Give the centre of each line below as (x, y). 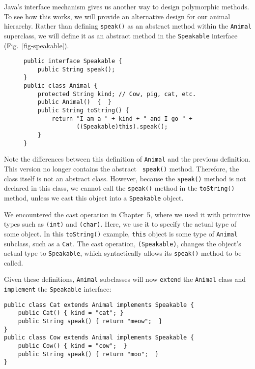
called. (14, 262)
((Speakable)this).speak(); (122, 127)
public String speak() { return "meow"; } (90, 321)
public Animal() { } (74, 102)
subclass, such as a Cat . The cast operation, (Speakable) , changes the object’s (123, 243)
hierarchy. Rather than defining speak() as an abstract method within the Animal (128, 26)
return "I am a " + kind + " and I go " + (122, 118)
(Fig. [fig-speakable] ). (37, 45)
